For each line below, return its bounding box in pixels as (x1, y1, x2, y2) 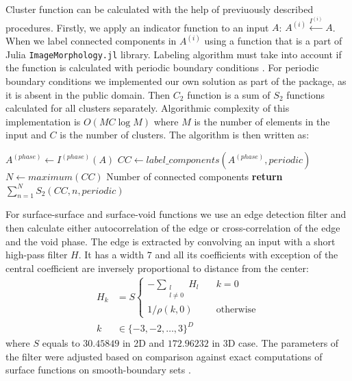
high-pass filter (5, 247, 68, 262)
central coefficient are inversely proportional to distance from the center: (5, 260, 309, 275)
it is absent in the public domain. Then (5, 87, 171, 101)
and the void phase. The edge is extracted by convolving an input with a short (5, 234, 336, 248)
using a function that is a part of (204, 34, 342, 48)
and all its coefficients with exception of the (155, 247, 338, 262)
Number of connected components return (106, 169, 283, 184)
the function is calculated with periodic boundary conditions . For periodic (5, 60, 319, 75)
